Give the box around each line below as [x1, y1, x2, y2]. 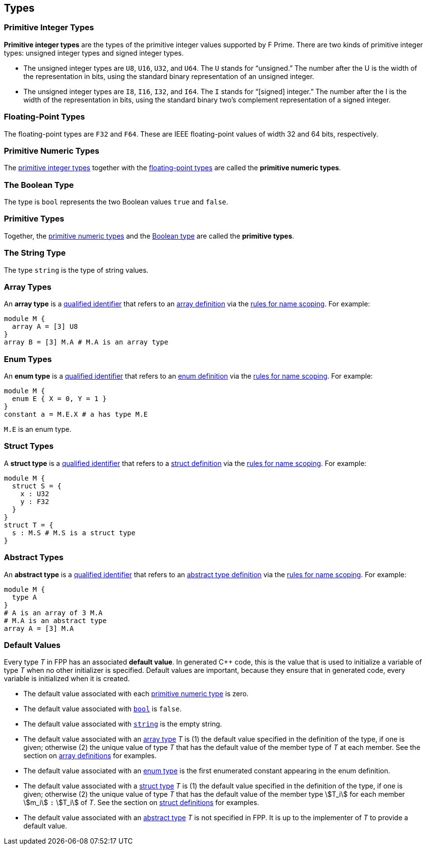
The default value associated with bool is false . [23, 705, 182, 713]
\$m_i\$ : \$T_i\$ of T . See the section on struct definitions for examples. [23, 798, 259, 807]
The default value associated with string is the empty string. [23, 720, 222, 728]
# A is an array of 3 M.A [4, 608, 103, 617]
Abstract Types [4, 552, 64, 563]
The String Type [4, 248, 66, 258]
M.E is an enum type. [4, 425, 72, 434]
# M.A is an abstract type [4, 616, 107, 625]
